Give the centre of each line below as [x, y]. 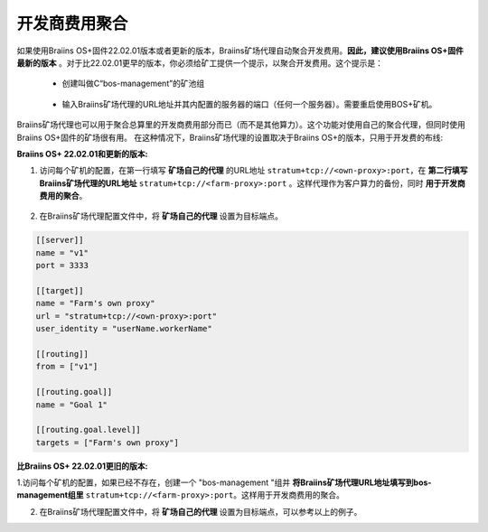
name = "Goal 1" [72, 405]
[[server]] [60, 240]
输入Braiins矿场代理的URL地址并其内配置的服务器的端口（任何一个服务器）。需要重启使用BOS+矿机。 [249, 104]
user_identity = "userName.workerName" [124, 329]
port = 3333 [62, 266]
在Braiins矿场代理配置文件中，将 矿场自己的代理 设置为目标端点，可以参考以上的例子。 [201, 511]
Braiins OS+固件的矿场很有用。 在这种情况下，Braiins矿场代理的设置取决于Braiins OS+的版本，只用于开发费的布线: [230, 137]
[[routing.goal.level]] [89, 430]
